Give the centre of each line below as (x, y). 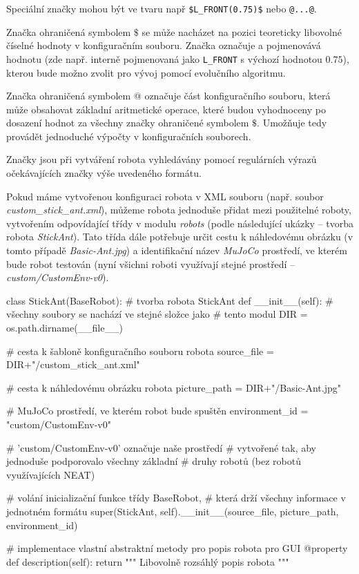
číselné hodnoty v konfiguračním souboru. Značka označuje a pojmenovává (164, 45)
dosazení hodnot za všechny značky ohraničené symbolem (128, 123)
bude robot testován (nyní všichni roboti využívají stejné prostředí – (151, 264)
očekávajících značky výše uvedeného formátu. (104, 173)
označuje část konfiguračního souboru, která (237, 96)
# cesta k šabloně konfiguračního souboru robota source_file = (140, 351)
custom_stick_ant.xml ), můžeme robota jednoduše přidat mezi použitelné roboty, (179, 210)
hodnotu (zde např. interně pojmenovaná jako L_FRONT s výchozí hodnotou (164, 58)
